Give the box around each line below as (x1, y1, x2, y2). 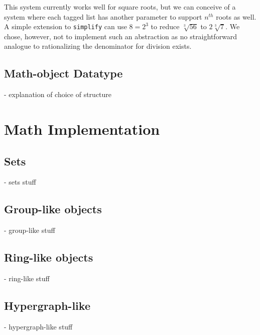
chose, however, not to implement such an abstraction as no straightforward (4, 31, 237, 41)
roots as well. (216, 11, 256, 22)
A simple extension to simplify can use (4, 21, 127, 32)
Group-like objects (4, 201, 102, 217)
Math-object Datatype (4, 65, 123, 81)
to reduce (151, 21, 180, 32)
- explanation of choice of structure (4, 89, 112, 100)
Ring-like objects (4, 249, 93, 265)
